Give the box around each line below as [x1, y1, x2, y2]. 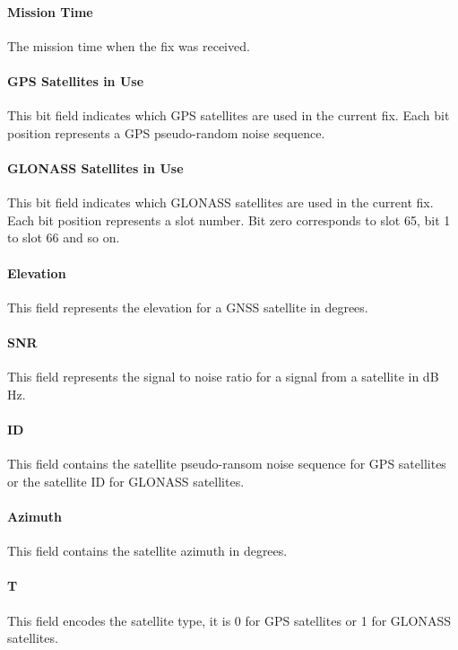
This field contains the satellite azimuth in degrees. [7, 541, 288, 560]
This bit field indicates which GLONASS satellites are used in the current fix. [7, 193, 434, 212]
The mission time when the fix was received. [7, 36, 250, 55]
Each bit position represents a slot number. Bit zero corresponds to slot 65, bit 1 [7, 210, 451, 229]
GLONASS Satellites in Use [7, 158, 184, 177]
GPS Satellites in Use [7, 71, 144, 90]
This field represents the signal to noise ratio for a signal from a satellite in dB [7, 367, 439, 386]
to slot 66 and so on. [7, 228, 120, 247]
